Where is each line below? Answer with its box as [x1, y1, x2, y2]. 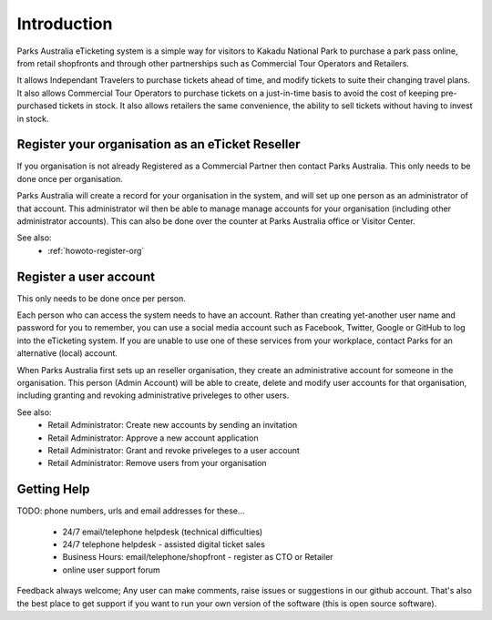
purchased [16, 100, 58, 111]
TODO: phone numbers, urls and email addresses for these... [16, 505, 245, 516]
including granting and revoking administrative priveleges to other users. [16, 390, 290, 401]
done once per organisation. [16, 173, 123, 184]
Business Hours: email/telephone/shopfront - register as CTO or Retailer [62, 552, 333, 563]
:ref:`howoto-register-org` [47, 245, 145, 256]
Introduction [16, 14, 113, 34]
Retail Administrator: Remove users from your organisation [47, 458, 268, 469]
